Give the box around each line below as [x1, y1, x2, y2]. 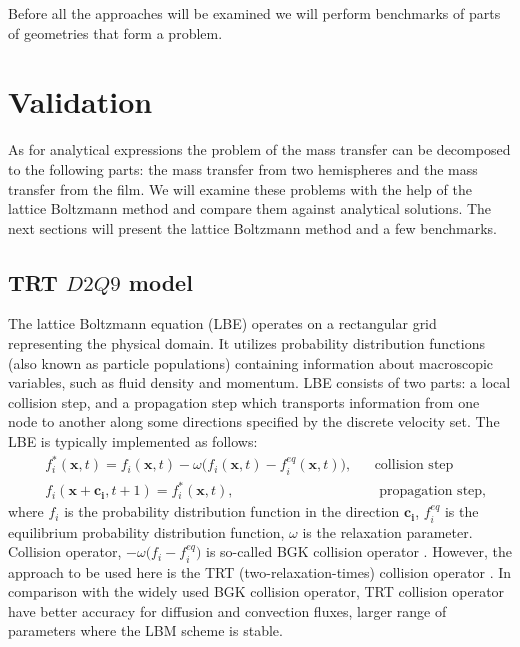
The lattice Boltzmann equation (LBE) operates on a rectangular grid [8, 313, 437, 334]
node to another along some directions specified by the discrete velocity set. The [8, 411, 500, 432]
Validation [8, 81, 153, 122]
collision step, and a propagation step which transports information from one [8, 391, 480, 412]
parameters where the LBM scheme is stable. [8, 620, 283, 641]
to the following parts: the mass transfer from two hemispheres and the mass [8, 158, 478, 179]
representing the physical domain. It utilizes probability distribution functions [8, 333, 486, 354]
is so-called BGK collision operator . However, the [205, 541, 512, 562]
